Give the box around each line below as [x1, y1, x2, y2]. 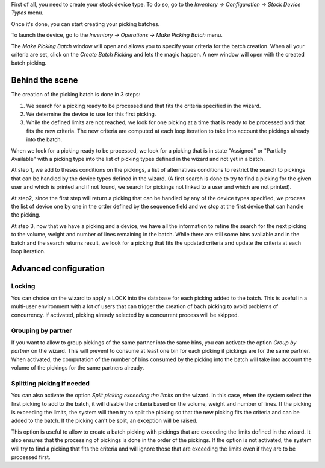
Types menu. [11, 9, 44, 16]
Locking [11, 282, 36, 290]
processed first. [11, 454, 51, 461]
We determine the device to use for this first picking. [26, 110, 156, 118]
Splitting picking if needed [11, 379, 90, 387]
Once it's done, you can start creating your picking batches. [11, 20, 160, 27]
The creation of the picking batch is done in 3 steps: [11, 91, 141, 98]
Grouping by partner [11, 326, 72, 335]
